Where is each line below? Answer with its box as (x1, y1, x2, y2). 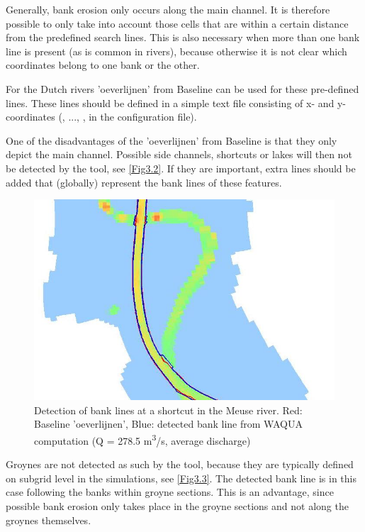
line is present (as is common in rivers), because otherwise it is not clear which (6, 43, 347, 58)
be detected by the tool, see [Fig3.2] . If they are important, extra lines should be (6, 160, 356, 175)
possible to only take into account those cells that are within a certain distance (6, 16, 349, 31)
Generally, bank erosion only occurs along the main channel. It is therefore (6, 2, 330, 16)
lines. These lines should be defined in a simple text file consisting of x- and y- (6, 95, 347, 110)
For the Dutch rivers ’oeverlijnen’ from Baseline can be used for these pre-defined (6, 81, 359, 96)
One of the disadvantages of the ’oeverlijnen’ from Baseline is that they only (6, 133, 337, 148)
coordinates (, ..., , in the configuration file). (6, 109, 197, 124)
